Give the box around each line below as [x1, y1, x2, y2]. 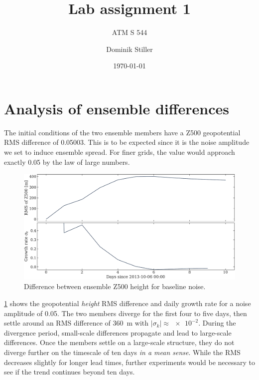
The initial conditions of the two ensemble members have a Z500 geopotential [4, 127, 241, 137]
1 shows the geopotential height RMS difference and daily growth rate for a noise [4, 298, 251, 308]
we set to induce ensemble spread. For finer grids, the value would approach [4, 147, 235, 157]
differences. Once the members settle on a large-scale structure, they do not [4, 337, 235, 348]
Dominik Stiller [106, 43, 153, 54]
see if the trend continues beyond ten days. [4, 367, 135, 377]
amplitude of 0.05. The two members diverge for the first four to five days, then [4, 308, 247, 318]
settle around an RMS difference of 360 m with [4, 318, 149, 328]
